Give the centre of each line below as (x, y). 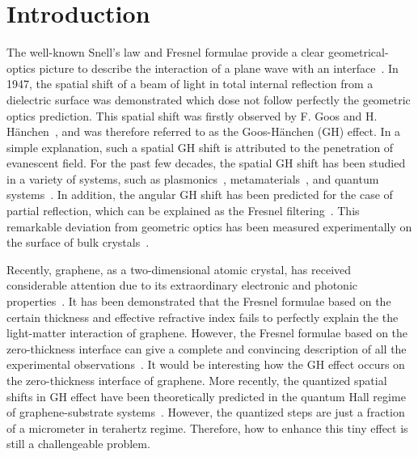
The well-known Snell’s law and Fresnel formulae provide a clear (166, 52)
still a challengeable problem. (78, 444)
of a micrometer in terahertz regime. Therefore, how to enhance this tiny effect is (207, 427)
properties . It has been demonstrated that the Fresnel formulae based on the (199, 301)
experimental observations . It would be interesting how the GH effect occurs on (206, 364)
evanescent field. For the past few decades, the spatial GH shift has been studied (206, 163)
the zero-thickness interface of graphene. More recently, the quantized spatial (197, 380)
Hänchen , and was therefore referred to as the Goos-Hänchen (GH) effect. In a (204, 131)
